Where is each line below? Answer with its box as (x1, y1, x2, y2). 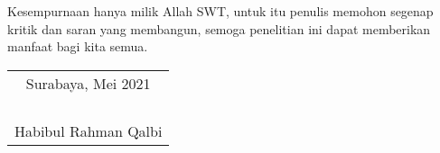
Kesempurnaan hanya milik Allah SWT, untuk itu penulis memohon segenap (7, 2, 434, 20)
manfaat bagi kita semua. (7, 37, 148, 56)
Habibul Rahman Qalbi (14, 120, 163, 141)
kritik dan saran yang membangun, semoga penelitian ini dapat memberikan (7, 19, 431, 38)
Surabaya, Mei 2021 (25, 72, 151, 94)
